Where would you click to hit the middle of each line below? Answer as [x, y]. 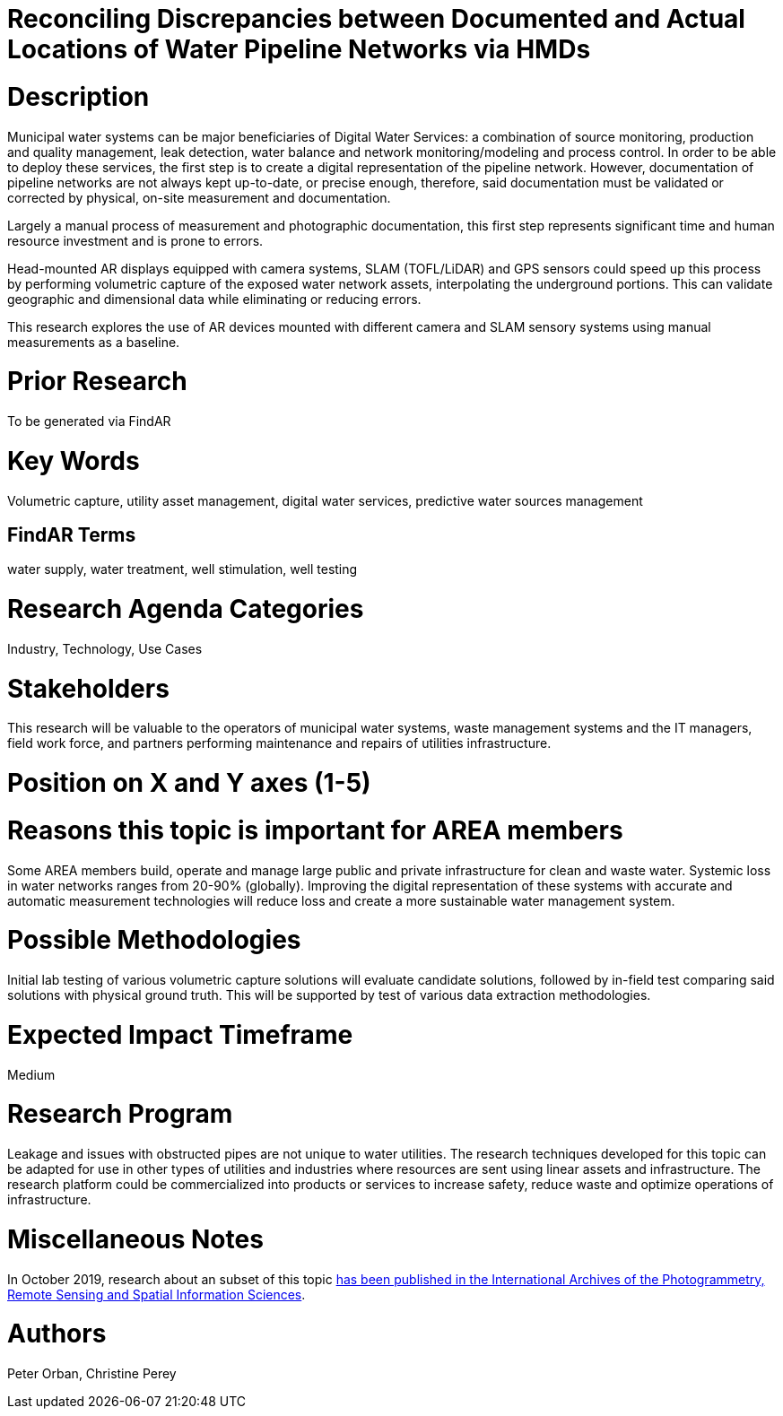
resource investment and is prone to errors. [135, 240]
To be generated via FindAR [89, 421]
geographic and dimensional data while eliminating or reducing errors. [214, 299]
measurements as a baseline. [94, 342]
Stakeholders [88, 688]
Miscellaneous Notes [135, 1239]
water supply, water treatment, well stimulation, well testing [183, 569]
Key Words [74, 460]
